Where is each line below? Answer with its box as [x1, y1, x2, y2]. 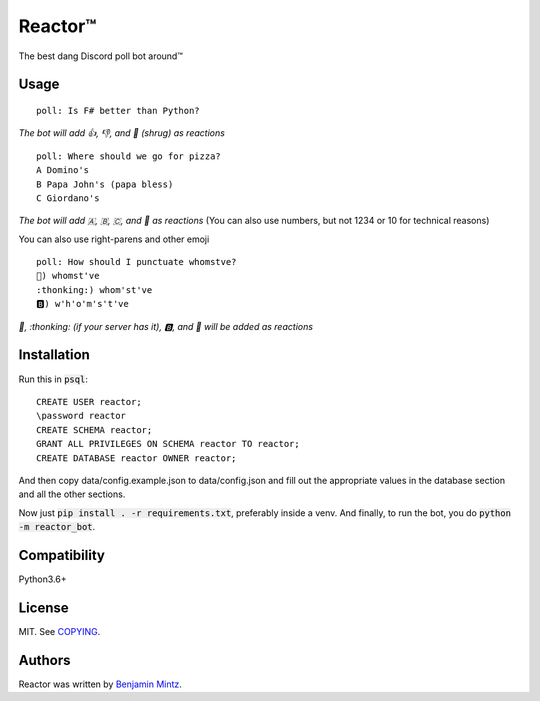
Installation [18, 346, 90, 364]
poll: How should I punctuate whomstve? [36, 256, 237, 268]
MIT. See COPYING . [18, 625, 101, 637]
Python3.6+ [18, 573, 67, 585]
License [18, 599, 69, 616]
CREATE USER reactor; [36, 396, 142, 407]
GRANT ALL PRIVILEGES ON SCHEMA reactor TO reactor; [36, 438, 300, 450]
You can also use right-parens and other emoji [18, 233, 210, 245]
